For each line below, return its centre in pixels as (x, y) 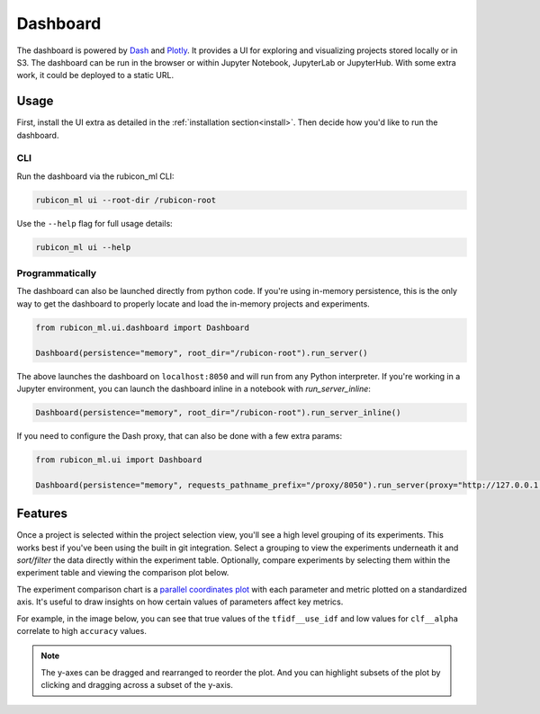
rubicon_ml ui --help (83, 247)
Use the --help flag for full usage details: (94, 223)
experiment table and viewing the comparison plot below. (123, 573)
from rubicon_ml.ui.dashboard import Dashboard (142, 327)
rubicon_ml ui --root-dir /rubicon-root (126, 200)
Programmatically (57, 273)
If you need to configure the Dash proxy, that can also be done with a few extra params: (180, 435)
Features (42, 514)
